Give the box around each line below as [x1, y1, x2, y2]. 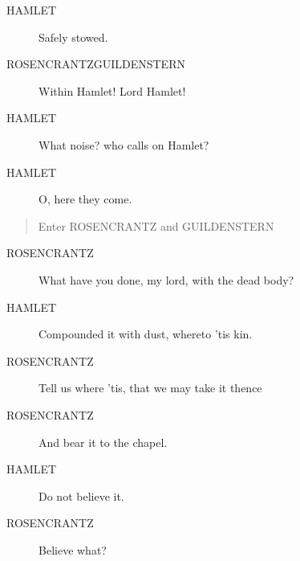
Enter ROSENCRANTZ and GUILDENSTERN [38, 217, 274, 234]
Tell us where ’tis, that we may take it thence [39, 379, 262, 396]
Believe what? [39, 541, 107, 558]
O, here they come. [39, 190, 132, 207]
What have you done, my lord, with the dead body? [39, 271, 294, 288]
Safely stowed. [39, 28, 108, 45]
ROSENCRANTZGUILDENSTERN [6, 55, 185, 72]
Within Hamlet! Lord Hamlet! [39, 82, 186, 99]
